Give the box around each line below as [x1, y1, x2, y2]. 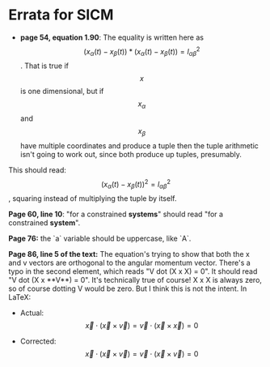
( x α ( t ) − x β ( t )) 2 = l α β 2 [100, 177, 171, 191]
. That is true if [19, 61, 69, 70]
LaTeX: [8, 292, 32, 302]
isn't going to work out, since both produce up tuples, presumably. [19, 149, 243, 159]
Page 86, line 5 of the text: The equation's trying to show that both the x [8, 250, 251, 259]
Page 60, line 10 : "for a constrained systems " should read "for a [8, 209, 224, 220]
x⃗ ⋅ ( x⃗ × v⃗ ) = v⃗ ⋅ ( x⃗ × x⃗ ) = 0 [85, 321, 199, 331]
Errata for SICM [8, 6, 114, 24]
